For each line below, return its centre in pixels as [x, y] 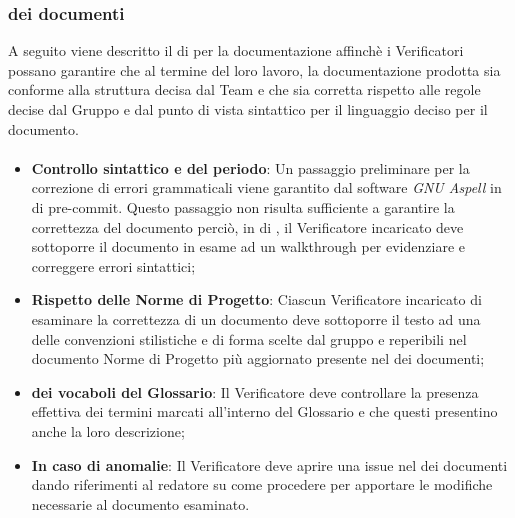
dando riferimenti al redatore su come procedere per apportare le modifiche [262, 484]
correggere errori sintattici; [113, 265]
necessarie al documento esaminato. [140, 503]
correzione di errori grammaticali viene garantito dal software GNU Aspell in [266, 187]
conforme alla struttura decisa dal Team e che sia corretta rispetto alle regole [244, 89]
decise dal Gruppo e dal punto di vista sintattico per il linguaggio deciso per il [248, 109]
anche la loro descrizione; [108, 430]
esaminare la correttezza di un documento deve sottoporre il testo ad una [256, 318]
